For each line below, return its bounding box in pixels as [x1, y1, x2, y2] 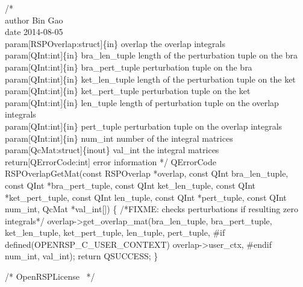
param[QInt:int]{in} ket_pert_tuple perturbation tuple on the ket [5, 84, 251, 97]
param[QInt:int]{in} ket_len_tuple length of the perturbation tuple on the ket [5, 72, 296, 85]
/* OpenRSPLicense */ [5, 270, 95, 283]
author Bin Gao [5, 13, 63, 26]
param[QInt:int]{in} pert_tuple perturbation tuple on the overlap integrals [5, 119, 283, 132]
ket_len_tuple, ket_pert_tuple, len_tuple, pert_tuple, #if [5, 226, 225, 239]
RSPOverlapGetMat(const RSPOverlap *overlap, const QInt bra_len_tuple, [5, 167, 289, 180]
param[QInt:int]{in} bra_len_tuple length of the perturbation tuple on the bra [5, 49, 298, 61]
